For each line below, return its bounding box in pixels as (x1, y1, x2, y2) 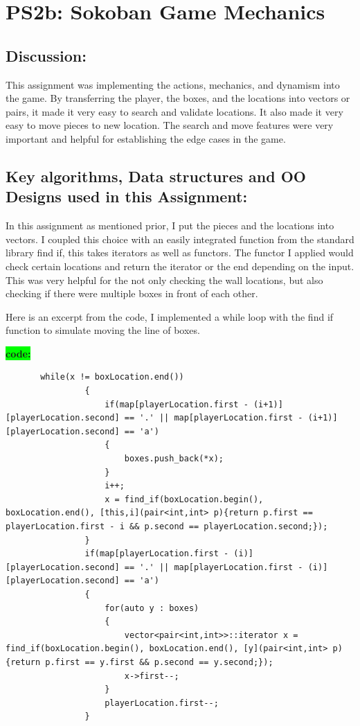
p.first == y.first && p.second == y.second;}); (45, 657, 273, 667)
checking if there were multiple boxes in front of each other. (6, 286, 258, 301)
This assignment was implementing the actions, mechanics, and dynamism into (6, 77, 340, 91)
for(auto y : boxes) (105, 603, 199, 613)
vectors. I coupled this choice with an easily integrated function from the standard (6, 231, 354, 246)
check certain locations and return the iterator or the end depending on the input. (6, 258, 354, 273)
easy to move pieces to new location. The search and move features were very (6, 118, 334, 132)
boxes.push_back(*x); (124, 454, 224, 464)
